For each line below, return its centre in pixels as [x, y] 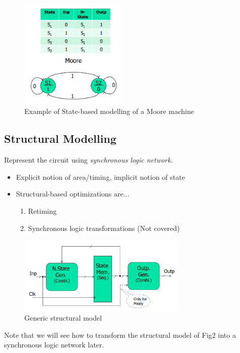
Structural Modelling [60, 139]
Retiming [42, 211]
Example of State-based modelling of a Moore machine [109, 111]
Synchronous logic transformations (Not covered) [104, 228]
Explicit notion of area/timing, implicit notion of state [101, 176]
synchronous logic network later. [54, 345]
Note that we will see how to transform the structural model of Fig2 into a [120, 335]
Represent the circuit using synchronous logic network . [89, 160]
